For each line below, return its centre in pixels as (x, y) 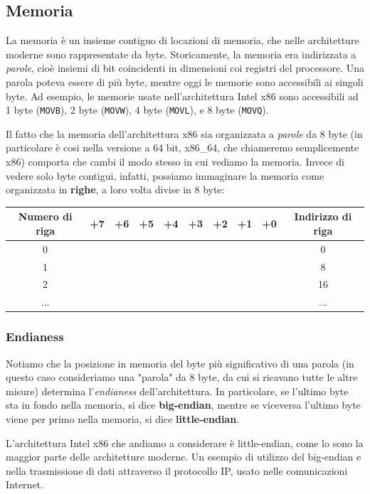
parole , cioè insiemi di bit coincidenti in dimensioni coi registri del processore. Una (185, 68)
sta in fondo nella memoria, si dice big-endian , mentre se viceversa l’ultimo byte (183, 405)
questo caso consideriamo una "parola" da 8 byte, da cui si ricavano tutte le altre (182, 377)
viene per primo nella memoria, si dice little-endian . (123, 418)
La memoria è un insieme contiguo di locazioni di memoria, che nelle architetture (183, 40)
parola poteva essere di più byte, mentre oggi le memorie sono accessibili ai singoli (185, 81)
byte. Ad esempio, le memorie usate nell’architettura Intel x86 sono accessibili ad (182, 96)
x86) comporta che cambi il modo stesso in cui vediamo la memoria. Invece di (175, 162)
